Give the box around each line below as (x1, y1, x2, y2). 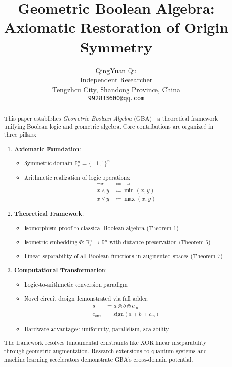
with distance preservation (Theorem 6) (109, 237, 211, 246)
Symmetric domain (24, 159, 73, 167)
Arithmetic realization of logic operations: (24, 173, 131, 181)
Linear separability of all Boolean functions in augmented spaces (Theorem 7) (24, 252, 223, 260)
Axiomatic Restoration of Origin (4, 17, 229, 37)
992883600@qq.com (88, 95, 145, 102)
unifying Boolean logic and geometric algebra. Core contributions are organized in (4, 122, 214, 131)
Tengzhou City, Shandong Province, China (52, 84, 180, 94)
